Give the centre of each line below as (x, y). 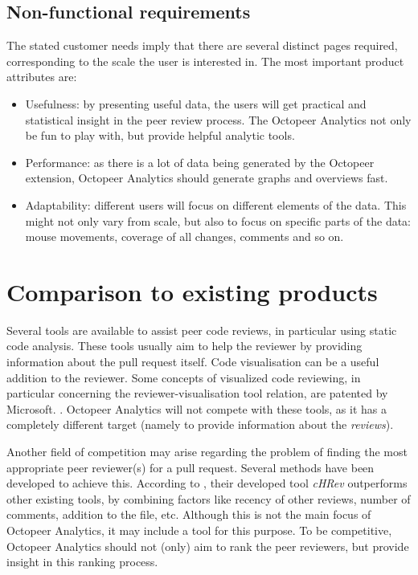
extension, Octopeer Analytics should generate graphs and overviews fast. (207, 178)
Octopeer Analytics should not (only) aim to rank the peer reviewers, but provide (208, 546)
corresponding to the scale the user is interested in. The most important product (205, 61)
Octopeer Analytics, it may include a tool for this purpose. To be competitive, (199, 530)
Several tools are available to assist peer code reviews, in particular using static (202, 330)
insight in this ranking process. (82, 562)
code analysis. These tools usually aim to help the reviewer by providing (184, 346)
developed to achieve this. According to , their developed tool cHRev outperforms (207, 483)
